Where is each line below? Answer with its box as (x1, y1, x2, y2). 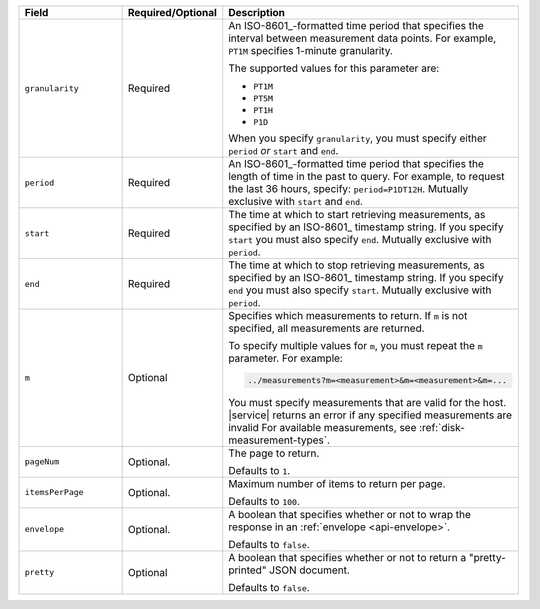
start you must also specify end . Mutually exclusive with (228, 233, 492, 246)
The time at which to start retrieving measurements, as (228, 208, 486, 221)
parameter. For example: (228, 351, 344, 365)
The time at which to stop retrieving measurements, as (228, 258, 485, 272)
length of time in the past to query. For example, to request (228, 170, 505, 183)
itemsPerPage (24, 487, 84, 498)
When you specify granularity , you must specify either (228, 131, 487, 145)
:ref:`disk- (418, 420, 465, 434)
